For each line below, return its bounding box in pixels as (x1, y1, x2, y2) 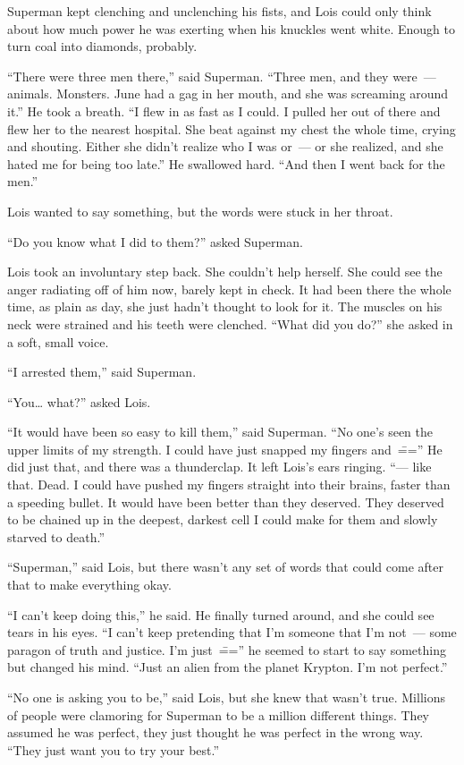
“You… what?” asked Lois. (7, 392, 151, 411)
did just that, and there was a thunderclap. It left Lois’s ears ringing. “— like (7, 457, 432, 476)
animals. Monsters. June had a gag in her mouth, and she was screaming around (7, 84, 449, 103)
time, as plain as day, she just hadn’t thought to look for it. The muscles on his (7, 297, 443, 316)
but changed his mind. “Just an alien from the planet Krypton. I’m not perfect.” (7, 658, 448, 676)
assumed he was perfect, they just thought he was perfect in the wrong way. (7, 723, 424, 742)
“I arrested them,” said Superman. (7, 362, 197, 381)
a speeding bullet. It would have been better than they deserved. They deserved (7, 492, 444, 511)
